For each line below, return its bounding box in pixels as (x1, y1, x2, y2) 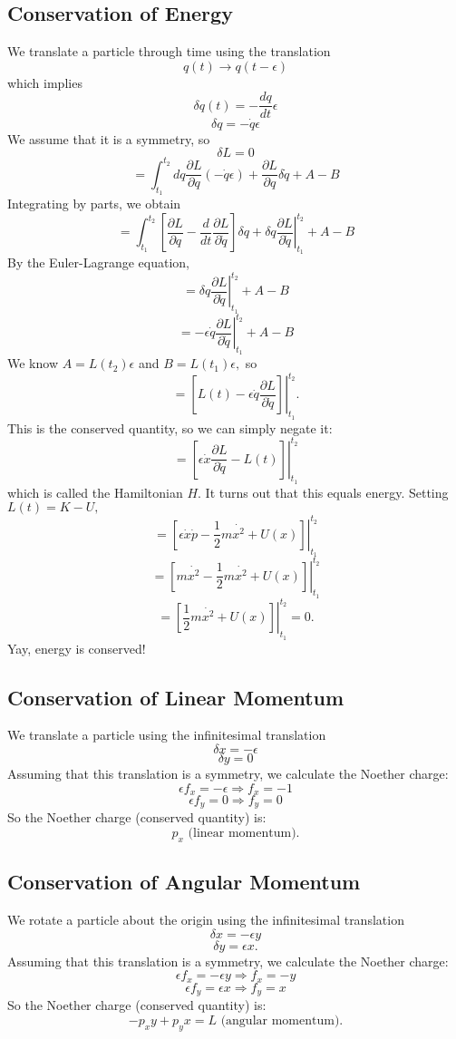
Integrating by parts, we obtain (7, 193, 181, 212)
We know (7, 354, 58, 373)
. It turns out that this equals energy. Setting (198, 482, 449, 501)
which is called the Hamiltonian (7, 482, 183, 501)
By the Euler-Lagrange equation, (7, 253, 189, 272)
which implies (7, 73, 82, 92)
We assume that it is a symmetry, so (7, 129, 210, 148)
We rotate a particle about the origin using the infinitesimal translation (7, 910, 404, 929)
